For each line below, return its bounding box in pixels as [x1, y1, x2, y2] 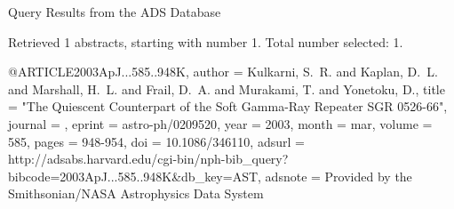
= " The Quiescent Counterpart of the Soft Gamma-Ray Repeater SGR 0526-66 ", [8, 97, 448, 116]
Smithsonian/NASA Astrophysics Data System [8, 184, 264, 203]
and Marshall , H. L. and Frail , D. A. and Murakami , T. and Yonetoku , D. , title [8, 79, 445, 98]
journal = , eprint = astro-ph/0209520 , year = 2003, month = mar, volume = [8, 114, 433, 133]
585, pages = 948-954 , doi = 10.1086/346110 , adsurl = [8, 132, 305, 150]
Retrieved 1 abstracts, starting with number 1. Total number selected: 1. [8, 32, 403, 51]
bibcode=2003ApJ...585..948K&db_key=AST [8, 166, 259, 185]
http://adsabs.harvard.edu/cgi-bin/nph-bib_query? [8, 149, 289, 168]
